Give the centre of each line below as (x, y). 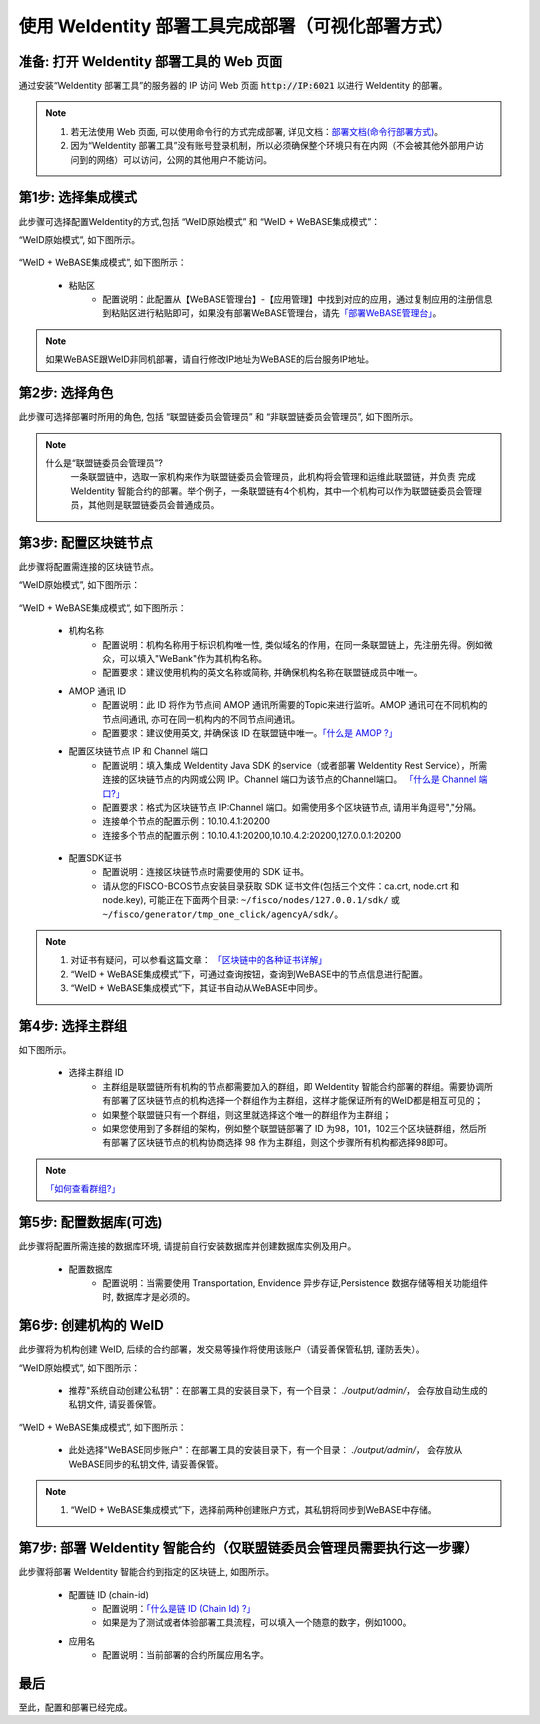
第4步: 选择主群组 (73, 1026)
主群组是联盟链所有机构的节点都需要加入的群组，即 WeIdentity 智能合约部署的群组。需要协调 (293, 1086)
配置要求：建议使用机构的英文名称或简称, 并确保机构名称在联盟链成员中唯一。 (262, 672)
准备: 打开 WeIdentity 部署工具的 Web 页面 (150, 61)
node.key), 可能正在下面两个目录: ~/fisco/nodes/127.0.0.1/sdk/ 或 (251, 900)
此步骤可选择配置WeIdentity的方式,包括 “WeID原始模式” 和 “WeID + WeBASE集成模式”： (199, 221)
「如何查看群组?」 (83, 1189)
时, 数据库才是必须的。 (148, 1297)
